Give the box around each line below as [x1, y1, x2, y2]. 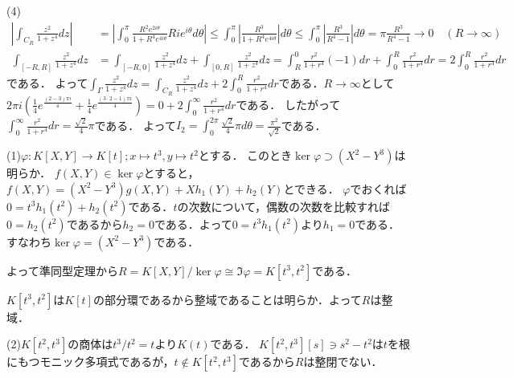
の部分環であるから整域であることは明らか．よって [92, 291, 362, 307]
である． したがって [236, 96, 341, 112]
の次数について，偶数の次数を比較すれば [177, 197, 391, 214]
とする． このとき [198, 147, 293, 164]
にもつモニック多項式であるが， [6, 353, 174, 370]
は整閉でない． [303, 353, 383, 370]
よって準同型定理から [6, 262, 118, 278]
